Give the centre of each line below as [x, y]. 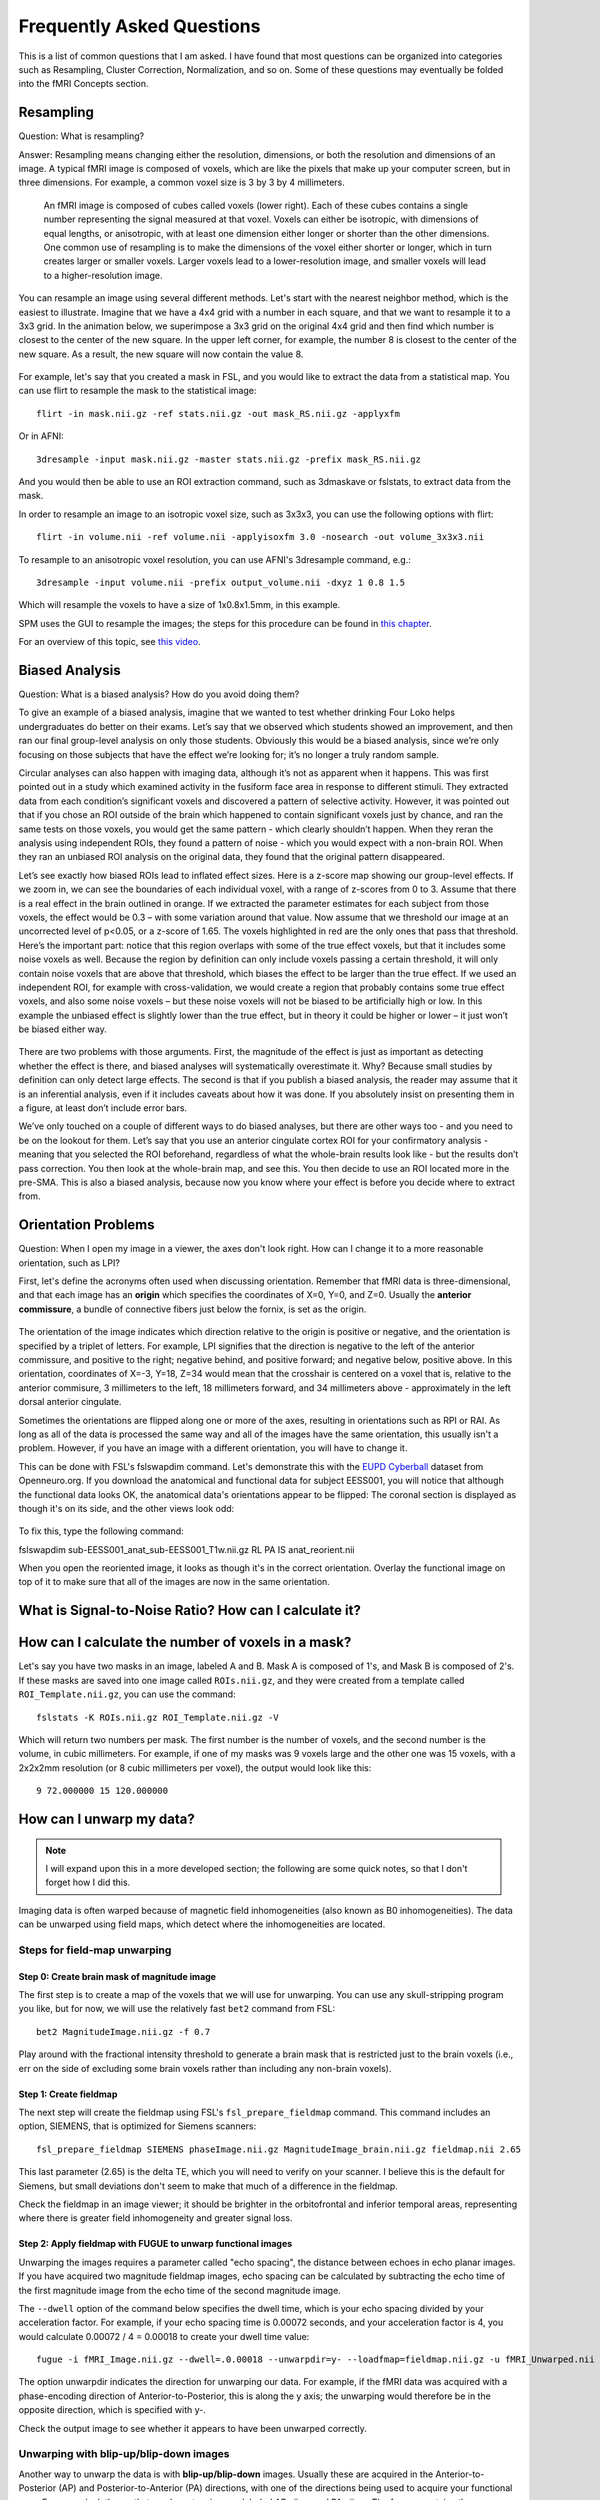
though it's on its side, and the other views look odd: [126, 1508]
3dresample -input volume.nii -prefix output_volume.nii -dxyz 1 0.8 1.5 [221, 582]
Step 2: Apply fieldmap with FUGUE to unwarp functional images [155, 2244]
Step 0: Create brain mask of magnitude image [117, 1976]
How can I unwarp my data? [106, 1818]
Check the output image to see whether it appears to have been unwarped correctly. [192, 2428]
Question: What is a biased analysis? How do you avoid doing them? [159, 694]
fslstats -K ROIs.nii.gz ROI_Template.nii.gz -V [157, 1717]
